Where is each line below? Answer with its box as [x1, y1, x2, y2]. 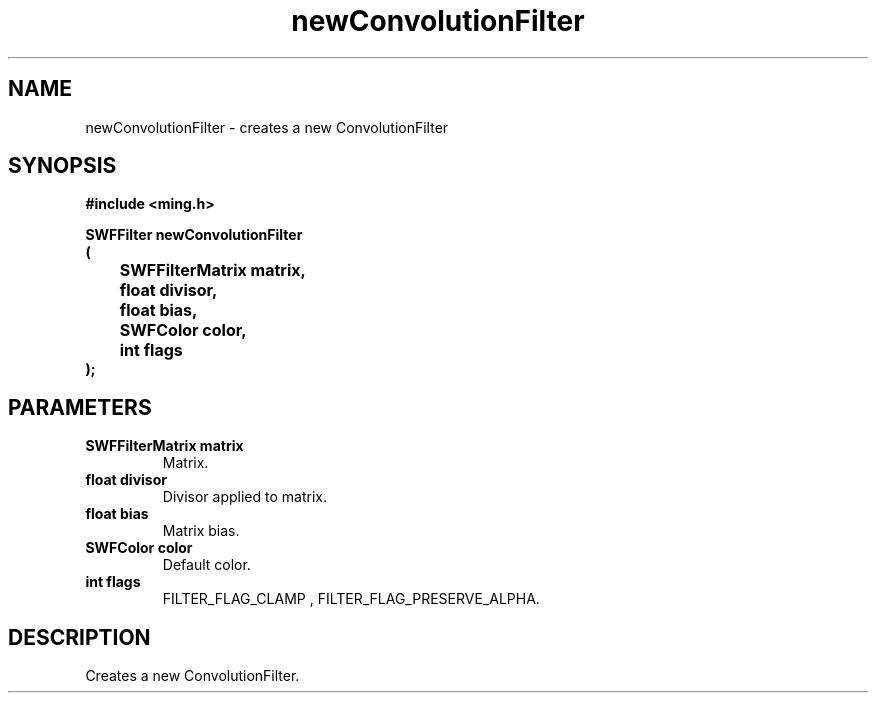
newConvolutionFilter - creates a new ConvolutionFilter [85, 118, 449, 136]
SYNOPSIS [8, 153, 117, 179]
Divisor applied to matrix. [162, 488, 327, 506]
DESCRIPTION [8, 624, 151, 650]
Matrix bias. [162, 522, 240, 540]
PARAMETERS [8, 394, 152, 420]
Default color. [162, 556, 251, 574]
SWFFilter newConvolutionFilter [85, 226, 303, 244]
